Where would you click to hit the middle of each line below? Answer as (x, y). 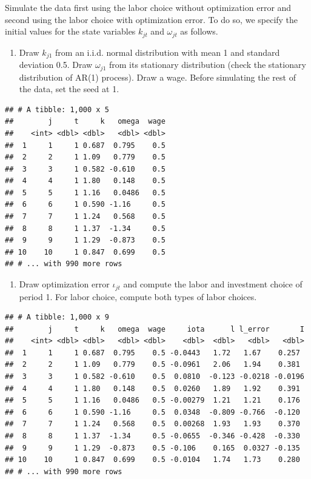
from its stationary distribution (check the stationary (207, 65)
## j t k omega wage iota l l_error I (155, 329)
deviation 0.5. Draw (56, 65)
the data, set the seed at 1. (69, 89)
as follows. (199, 31)
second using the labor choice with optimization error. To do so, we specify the (152, 19)
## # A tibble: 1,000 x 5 (57, 109)
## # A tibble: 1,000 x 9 (57, 317)
